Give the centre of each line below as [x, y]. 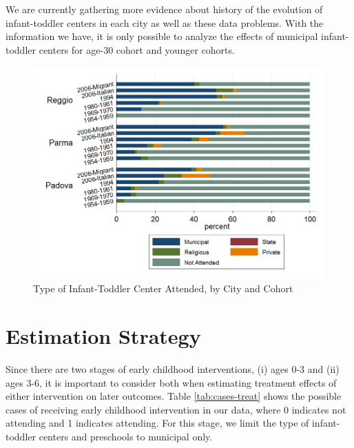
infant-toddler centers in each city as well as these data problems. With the [165, 22]
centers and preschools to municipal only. [126, 436]
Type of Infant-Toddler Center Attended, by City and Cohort [163, 288]
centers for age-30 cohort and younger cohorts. [137, 49]
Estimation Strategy [103, 335]
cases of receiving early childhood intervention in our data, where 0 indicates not [176, 409]
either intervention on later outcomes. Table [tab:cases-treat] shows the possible [174, 396]
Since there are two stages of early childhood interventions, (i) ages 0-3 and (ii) [173, 368]
